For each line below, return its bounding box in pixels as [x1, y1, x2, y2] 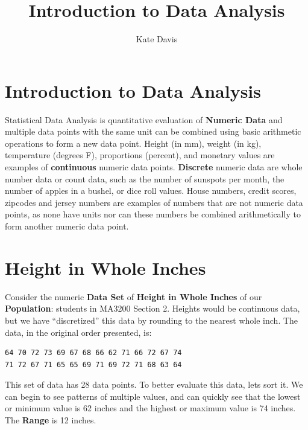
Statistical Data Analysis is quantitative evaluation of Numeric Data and [5, 113, 283, 126]
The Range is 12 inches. [5, 414, 96, 426]
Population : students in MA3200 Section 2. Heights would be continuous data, [5, 302, 300, 315]
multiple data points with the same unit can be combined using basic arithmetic [5, 125, 301, 138]
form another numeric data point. [5, 220, 129, 232]
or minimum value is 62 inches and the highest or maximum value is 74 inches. [5, 402, 296, 414]
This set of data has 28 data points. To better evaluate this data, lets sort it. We [5, 378, 303, 391]
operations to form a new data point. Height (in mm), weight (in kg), [5, 136, 262, 149]
